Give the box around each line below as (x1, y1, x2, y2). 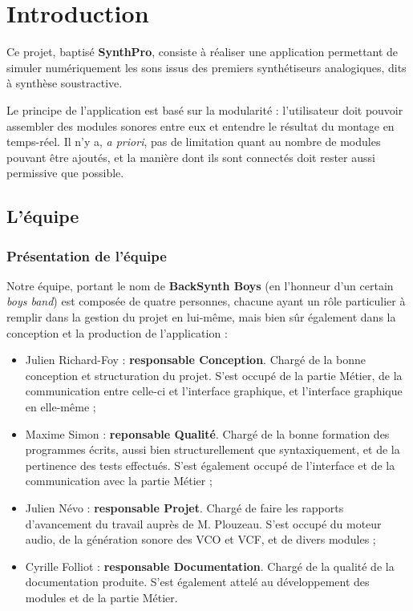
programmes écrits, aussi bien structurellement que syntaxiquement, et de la (25, 441, 400, 458)
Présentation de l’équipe (6, 245, 167, 265)
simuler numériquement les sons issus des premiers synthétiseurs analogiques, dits (6, 59, 407, 75)
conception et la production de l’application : (6, 324, 228, 341)
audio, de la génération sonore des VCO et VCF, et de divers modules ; (25, 531, 376, 548)
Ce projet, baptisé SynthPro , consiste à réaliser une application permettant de (6, 43, 399, 60)
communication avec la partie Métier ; (25, 472, 213, 489)
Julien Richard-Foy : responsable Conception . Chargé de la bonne (25, 351, 366, 368)
